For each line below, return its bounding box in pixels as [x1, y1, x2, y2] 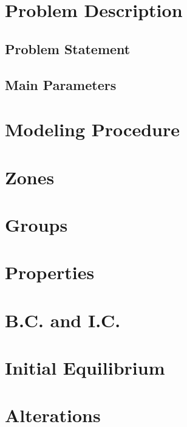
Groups [5, 212, 68, 237]
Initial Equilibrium [5, 355, 165, 380]
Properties [5, 260, 95, 285]
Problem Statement [5, 39, 131, 58]
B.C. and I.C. [5, 307, 121, 332]
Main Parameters [5, 75, 117, 94]
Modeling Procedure [5, 117, 180, 142]
